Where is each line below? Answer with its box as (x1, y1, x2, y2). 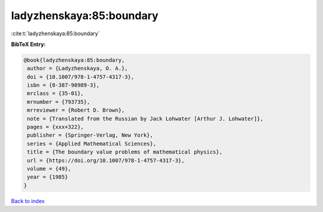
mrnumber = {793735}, (27, 99, 90, 105)
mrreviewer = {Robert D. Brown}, (27, 107, 125, 113)
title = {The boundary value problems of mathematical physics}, (27, 149, 223, 155)
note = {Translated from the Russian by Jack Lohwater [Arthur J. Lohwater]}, (27, 115, 264, 122)
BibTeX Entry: (11, 41, 46, 48)
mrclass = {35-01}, (27, 90, 84, 97)
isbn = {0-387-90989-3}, (27, 82, 100, 89)
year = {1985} (27, 174, 68, 180)
